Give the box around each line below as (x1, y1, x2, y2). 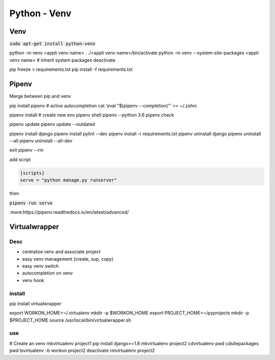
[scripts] (20, 170, 45, 176)
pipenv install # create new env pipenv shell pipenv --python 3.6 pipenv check (9, 112, 174, 118)
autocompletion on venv (22, 270, 73, 276)
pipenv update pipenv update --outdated (9, 121, 95, 127)
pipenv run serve (9, 200, 53, 206)
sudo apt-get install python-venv (9, 41, 96, 47)
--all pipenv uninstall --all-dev (9, 138, 73, 144)
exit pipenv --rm (9, 147, 44, 153)
